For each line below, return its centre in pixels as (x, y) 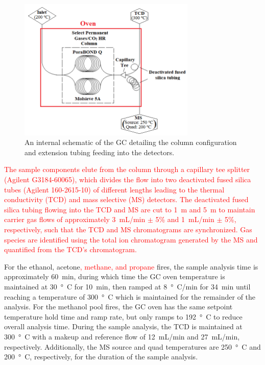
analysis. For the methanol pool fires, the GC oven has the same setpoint (118, 307)
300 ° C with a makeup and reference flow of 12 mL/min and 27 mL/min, (122, 336)
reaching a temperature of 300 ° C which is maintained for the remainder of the (130, 296)
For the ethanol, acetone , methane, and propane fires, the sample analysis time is (131, 266)
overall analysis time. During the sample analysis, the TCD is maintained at (123, 326)
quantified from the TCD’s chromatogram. (70, 249)
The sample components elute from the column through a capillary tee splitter (127, 169)
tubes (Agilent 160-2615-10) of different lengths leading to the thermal (114, 189)
